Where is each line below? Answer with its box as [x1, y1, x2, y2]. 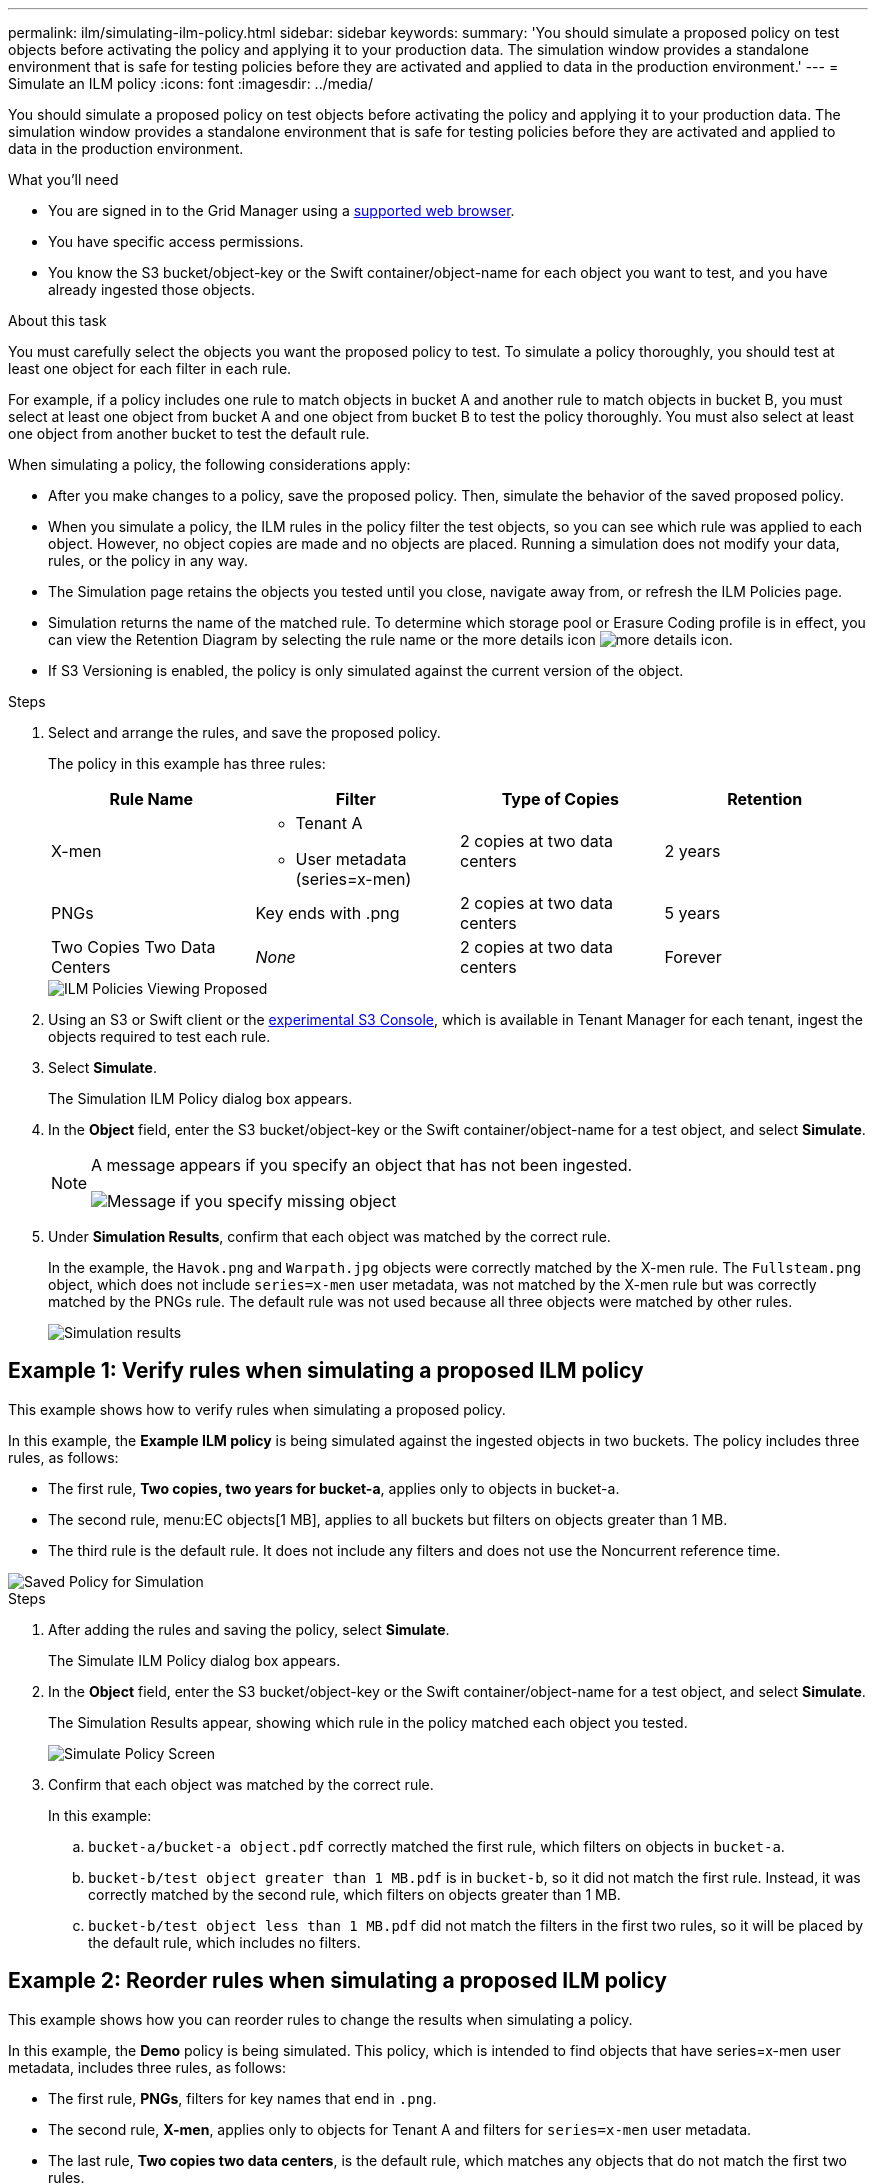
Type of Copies [501, 789, 619, 809]
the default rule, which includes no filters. [88, 1933, 361, 1951]
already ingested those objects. [48, 281, 255, 298]
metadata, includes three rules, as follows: [8, 2058, 287, 2076]
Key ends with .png [255, 903, 400, 923]
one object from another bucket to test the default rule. [8, 425, 370, 442]
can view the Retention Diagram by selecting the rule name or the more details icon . [48, 631, 733, 648]
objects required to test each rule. [48, 1028, 271, 1045]
